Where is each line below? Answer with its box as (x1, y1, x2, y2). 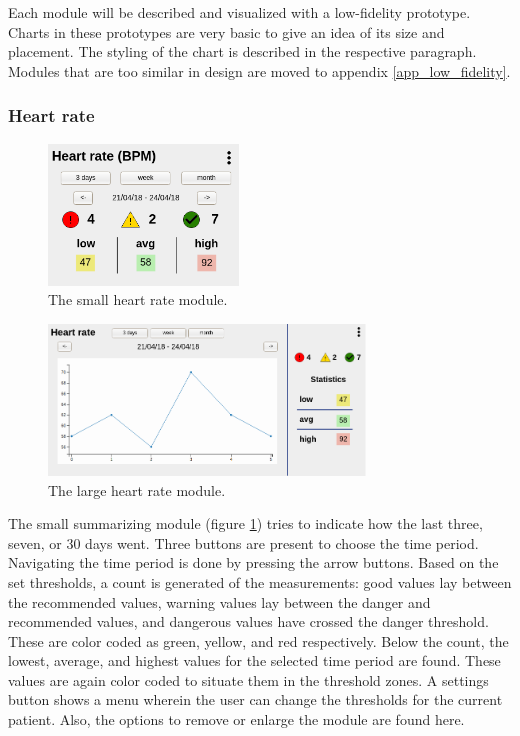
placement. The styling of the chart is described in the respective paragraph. (8, 41, 477, 62)
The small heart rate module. (48, 289, 228, 310)
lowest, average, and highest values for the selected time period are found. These (8, 650, 501, 671)
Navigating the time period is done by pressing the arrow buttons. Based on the (8, 552, 499, 573)
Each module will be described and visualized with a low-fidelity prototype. (8, 2, 471, 22)
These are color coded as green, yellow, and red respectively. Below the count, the (8, 630, 509, 651)
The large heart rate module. (48, 479, 226, 500)
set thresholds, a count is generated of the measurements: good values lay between (8, 571, 512, 592)
